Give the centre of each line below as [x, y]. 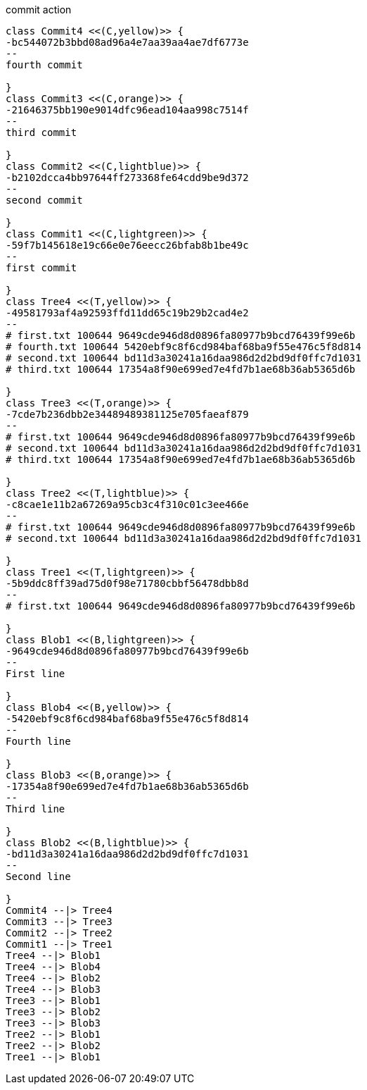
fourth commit [44, 65]
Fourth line [38, 741]
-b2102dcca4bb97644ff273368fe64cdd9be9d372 [127, 178]
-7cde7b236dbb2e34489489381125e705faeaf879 [127, 414]
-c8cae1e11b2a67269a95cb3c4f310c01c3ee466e [127, 504]
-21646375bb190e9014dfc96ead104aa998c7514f [127, 110]
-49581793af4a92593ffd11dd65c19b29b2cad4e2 [127, 313]
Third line [36, 809]
